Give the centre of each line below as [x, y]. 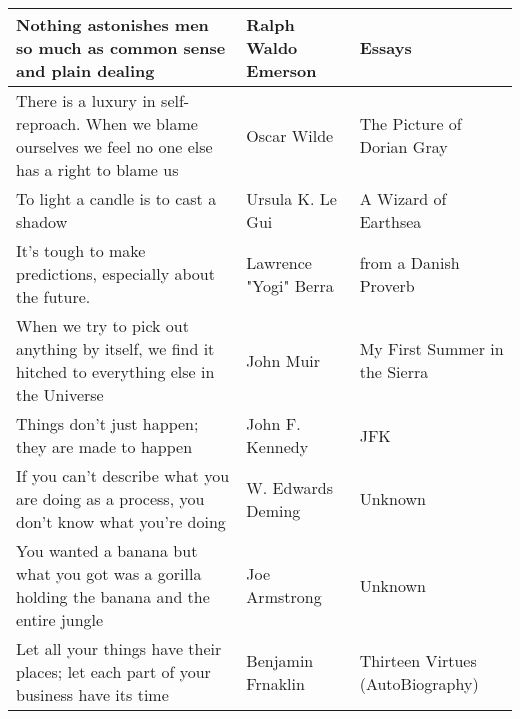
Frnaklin [275, 683]
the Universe [60, 394]
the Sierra [394, 371]
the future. [53, 296]
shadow [42, 221]
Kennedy [277, 446]
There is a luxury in [86, 100]
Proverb [387, 285]
